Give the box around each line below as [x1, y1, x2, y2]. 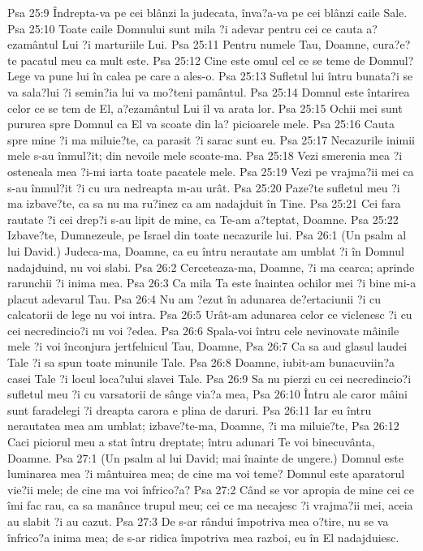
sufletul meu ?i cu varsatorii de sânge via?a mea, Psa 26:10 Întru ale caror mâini [7, 385, 408, 402]
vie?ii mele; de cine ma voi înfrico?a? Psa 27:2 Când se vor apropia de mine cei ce [7, 480, 414, 497]
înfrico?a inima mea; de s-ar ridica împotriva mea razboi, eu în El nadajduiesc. [7, 528, 399, 545]
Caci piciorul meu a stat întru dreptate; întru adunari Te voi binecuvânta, [7, 433, 375, 450]
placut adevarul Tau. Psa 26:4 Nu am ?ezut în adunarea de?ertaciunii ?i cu [7, 290, 382, 307]
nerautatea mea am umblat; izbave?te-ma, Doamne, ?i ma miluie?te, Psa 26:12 [7, 417, 399, 434]
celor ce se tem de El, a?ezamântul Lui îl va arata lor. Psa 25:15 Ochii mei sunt [7, 99, 403, 116]
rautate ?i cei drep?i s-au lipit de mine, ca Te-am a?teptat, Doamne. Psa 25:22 [7, 210, 399, 227]
